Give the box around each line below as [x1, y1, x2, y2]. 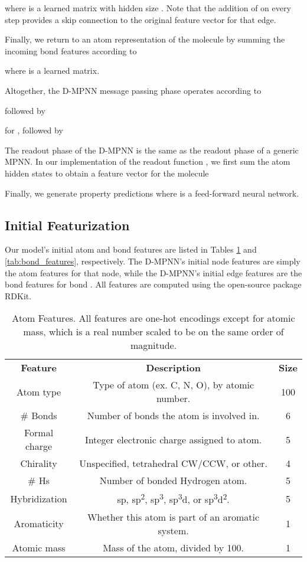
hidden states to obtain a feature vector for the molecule [5, 166, 209, 179]
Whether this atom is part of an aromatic [87, 509, 260, 524]
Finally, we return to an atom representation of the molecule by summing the [5, 33, 285, 45]
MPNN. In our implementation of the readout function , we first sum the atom [5, 155, 290, 168]
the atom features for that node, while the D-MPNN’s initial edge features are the [5, 266, 302, 279]
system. [158, 523, 189, 537]
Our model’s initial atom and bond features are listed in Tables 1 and [5, 243, 257, 256]
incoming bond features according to [5, 44, 137, 57]
